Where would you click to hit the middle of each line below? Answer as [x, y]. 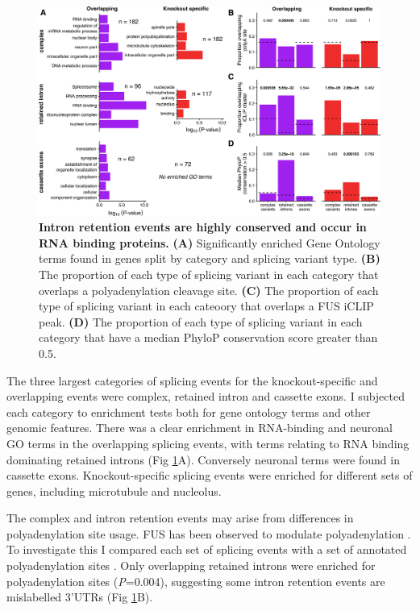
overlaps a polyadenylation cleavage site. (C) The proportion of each [209, 290]
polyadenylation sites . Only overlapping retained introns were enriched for [191, 565]
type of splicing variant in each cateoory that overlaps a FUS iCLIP [206, 306]
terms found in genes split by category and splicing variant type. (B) [210, 258]
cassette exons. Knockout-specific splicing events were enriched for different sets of [210, 475]
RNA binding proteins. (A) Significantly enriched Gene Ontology [210, 242]
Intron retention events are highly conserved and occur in [203, 227]
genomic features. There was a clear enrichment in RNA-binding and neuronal [200, 428]
